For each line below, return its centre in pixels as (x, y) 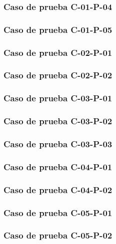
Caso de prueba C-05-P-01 (58, 212)
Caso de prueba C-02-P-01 (58, 52)
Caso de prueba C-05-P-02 (58, 235)
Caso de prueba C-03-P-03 (58, 143)
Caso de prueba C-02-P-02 (58, 75)
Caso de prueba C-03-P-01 (58, 98)
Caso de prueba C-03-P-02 (58, 121)
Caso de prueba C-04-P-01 (58, 166)
